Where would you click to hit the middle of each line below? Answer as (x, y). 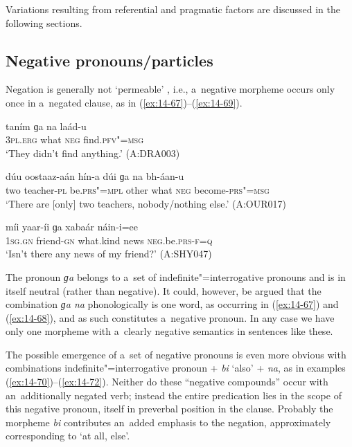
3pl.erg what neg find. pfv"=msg (75, 139)
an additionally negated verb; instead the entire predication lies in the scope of (174, 395)
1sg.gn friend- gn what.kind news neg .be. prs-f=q (109, 240)
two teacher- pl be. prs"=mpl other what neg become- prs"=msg (138, 189)
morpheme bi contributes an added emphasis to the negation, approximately (168, 422)
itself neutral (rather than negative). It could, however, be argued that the (164, 290)
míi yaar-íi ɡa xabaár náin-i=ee (72, 227)
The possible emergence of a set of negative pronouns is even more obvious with (176, 354)
